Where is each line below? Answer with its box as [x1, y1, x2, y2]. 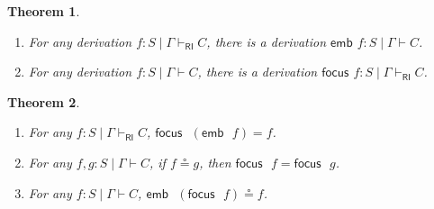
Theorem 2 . [7, 92, 80, 111]
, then [199, 152, 231, 171]
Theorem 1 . [7, 2, 80, 20]
